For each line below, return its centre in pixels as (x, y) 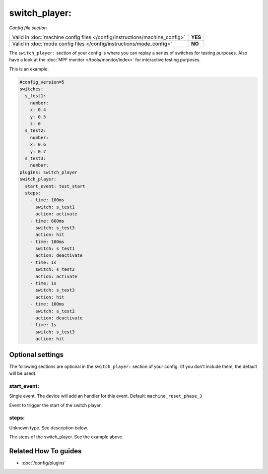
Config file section (28, 28)
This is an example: (29, 69)
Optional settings (36, 355)
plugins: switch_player (49, 172)
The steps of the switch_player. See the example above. (66, 437)
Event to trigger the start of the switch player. (55, 405)
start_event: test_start (55, 186)
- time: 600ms (47, 221)
